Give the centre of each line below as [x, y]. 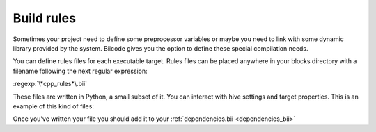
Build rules [45, 18]
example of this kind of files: [53, 106]
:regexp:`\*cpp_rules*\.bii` [50, 84]
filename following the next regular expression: [80, 71]
